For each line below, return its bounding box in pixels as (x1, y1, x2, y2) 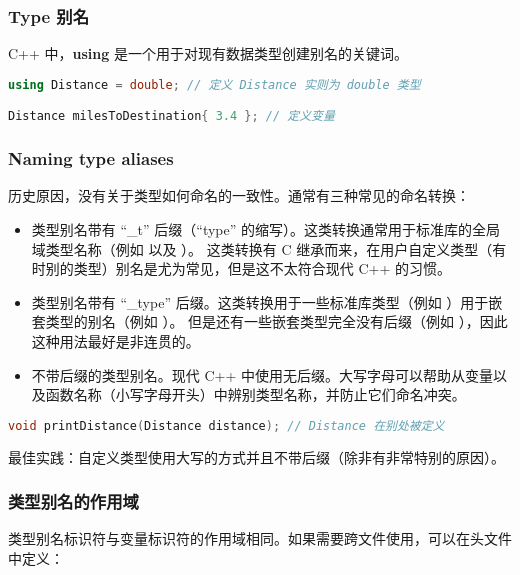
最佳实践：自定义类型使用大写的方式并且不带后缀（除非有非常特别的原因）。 (8, 446, 505, 467)
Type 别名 (8, 3, 90, 28)
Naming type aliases (8, 146, 174, 171)
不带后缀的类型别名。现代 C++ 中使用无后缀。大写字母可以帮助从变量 (31, 364, 494, 385)
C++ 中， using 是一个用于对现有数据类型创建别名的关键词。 (8, 43, 408, 64)
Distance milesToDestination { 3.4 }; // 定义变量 (8, 109, 335, 124)
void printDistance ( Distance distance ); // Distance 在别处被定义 (8, 418, 445, 433)
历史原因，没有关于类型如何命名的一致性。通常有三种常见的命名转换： (8, 185, 470, 206)
